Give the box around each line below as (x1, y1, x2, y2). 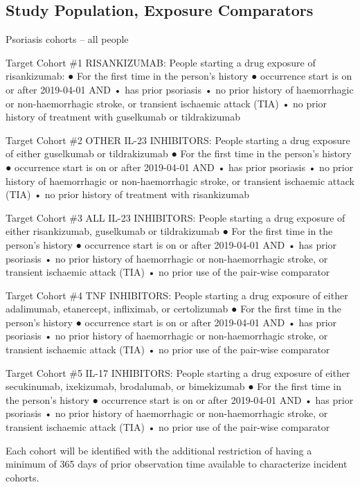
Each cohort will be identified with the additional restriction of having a (6, 443, 312, 457)
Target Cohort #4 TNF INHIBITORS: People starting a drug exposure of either (6, 287, 348, 302)
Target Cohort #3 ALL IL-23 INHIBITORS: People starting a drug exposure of (6, 210, 345, 224)
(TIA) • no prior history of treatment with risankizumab (6, 187, 249, 202)
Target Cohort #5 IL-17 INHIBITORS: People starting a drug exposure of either (6, 365, 350, 380)
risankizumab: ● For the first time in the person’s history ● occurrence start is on (6, 69, 352, 83)
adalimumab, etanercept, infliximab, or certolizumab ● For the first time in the (6, 301, 341, 316)
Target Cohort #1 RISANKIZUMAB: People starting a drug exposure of (6, 55, 316, 69)
